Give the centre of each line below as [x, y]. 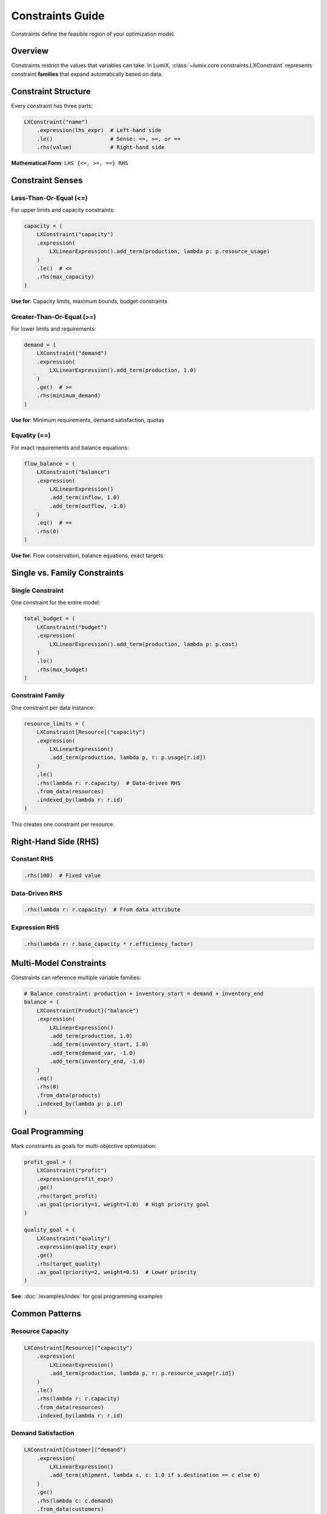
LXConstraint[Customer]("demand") [75, 1450]
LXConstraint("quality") [74, 1238]
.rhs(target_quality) [69, 1264]
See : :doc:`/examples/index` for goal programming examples [87, 1297]
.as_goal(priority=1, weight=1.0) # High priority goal [123, 1204]
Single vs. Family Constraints [68, 573]
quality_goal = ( [50, 1230]
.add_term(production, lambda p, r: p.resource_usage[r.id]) [142, 1374]
